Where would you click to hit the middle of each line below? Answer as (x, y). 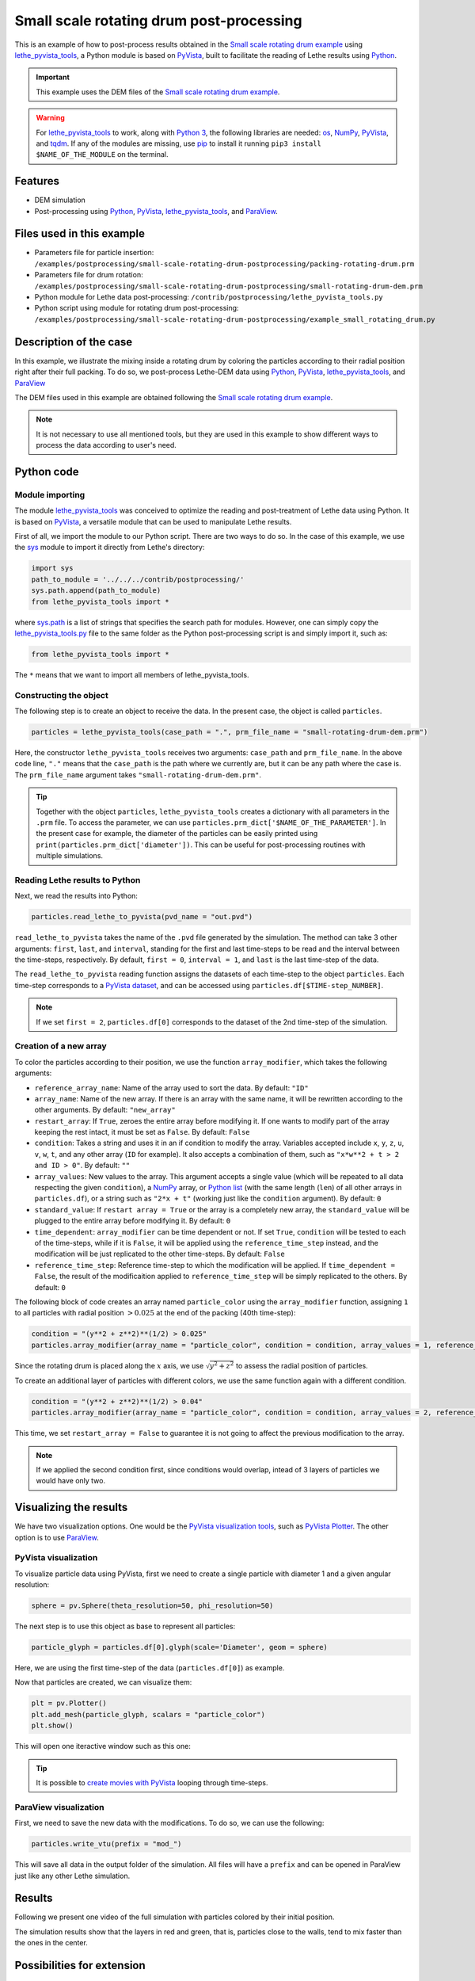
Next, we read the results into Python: (76, 896)
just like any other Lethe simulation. (72, 1876)
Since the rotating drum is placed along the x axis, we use (109, 1365)
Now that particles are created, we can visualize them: (103, 1682)
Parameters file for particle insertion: (94, 253)
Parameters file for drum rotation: (89, 275)
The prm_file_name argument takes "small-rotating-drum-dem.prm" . (138, 775)
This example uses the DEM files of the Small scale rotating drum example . (158, 92)
